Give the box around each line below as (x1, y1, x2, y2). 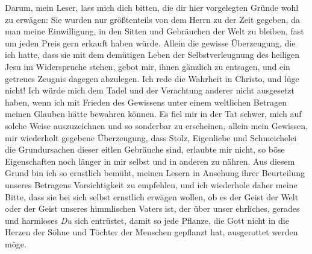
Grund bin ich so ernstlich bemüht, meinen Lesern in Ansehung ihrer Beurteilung (5, 167, 305, 179)
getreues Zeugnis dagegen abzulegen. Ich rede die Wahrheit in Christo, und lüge (5, 72, 299, 84)
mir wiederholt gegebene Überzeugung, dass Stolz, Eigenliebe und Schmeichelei (5, 131, 297, 144)
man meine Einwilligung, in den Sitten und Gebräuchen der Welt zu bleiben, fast (5, 25, 304, 37)
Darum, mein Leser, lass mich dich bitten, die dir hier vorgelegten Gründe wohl (5, 1, 299, 13)
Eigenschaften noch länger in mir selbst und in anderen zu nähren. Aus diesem (5, 154, 295, 167)
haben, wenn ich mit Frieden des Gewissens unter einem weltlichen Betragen (5, 95, 287, 108)
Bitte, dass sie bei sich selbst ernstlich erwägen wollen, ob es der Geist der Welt (5, 190, 299, 203)
